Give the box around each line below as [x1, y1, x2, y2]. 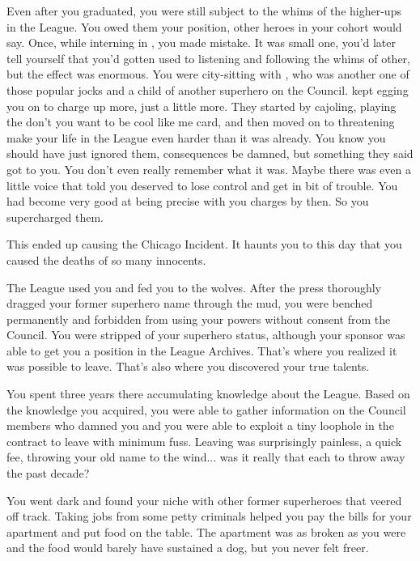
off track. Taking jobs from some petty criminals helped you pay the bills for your [6, 508, 412, 525]
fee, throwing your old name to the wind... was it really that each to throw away [6, 448, 405, 465]
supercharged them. [6, 208, 104, 225]
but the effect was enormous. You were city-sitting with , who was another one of [6, 66, 409, 83]
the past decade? [6, 465, 90, 482]
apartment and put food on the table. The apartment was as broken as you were [6, 523, 406, 540]
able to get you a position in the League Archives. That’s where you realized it [6, 342, 397, 359]
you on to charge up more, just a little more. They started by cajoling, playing [6, 97, 397, 114]
